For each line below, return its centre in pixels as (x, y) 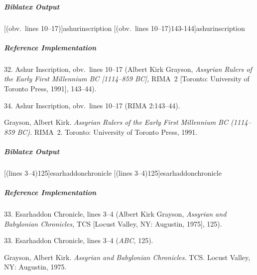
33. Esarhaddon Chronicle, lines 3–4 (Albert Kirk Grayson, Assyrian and (115, 214)
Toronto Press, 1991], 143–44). (50, 88)
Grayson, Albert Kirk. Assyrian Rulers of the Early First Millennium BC (116, 122)
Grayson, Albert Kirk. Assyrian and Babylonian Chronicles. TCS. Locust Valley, (127, 257)
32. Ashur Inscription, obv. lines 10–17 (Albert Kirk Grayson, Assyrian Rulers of (128, 69)
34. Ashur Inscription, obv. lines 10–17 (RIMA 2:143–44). (92, 105)
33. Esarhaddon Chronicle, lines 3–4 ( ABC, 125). (79, 240)
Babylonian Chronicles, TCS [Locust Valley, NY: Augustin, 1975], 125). (113, 223)
